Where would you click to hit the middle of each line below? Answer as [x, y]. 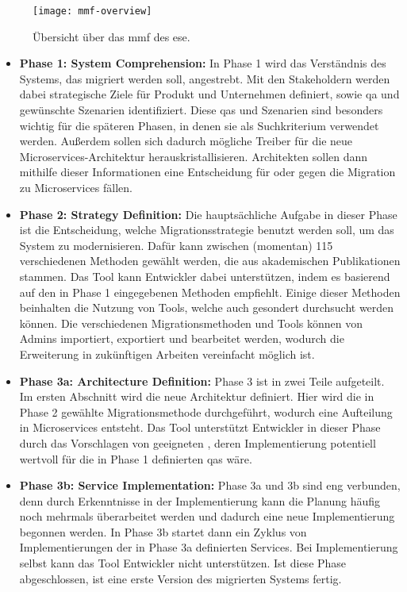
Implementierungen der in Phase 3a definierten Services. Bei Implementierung [209, 547]
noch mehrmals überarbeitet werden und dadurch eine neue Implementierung [207, 516]
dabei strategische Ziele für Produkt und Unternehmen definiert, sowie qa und [209, 94]
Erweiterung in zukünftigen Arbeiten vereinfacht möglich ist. [167, 354]
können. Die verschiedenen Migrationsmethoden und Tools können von [191, 323]
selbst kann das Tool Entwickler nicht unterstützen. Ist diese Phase [183, 563]
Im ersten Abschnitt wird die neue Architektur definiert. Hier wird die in [197, 396]
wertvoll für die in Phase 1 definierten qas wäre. [136, 458]
